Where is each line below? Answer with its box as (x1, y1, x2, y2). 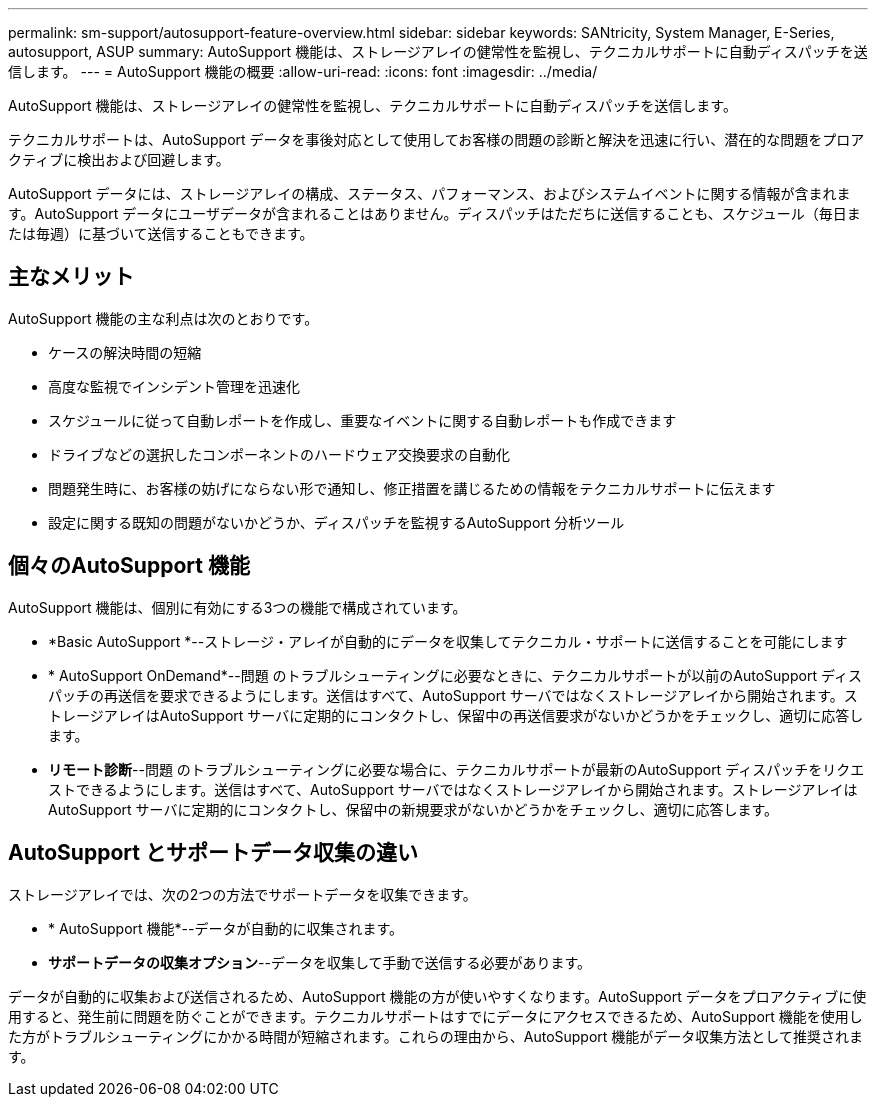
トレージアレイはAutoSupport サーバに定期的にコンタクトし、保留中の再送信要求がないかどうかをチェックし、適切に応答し (48, 706, 864, 724)
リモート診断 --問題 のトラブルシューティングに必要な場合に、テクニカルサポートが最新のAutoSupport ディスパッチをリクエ (48, 760, 865, 778)
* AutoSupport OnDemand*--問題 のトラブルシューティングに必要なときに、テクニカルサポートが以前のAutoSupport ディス (48, 666, 862, 684)
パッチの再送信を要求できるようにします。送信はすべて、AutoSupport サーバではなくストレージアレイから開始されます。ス (48, 686, 858, 704)
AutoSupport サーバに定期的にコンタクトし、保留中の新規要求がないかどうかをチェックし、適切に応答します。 (48, 800, 779, 818)
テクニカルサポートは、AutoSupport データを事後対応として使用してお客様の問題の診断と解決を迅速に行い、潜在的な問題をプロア (8, 131, 865, 148)
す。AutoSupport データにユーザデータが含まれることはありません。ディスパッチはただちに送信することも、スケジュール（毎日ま (8, 205, 861, 222)
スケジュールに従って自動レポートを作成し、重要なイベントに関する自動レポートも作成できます (48, 411, 677, 429)
